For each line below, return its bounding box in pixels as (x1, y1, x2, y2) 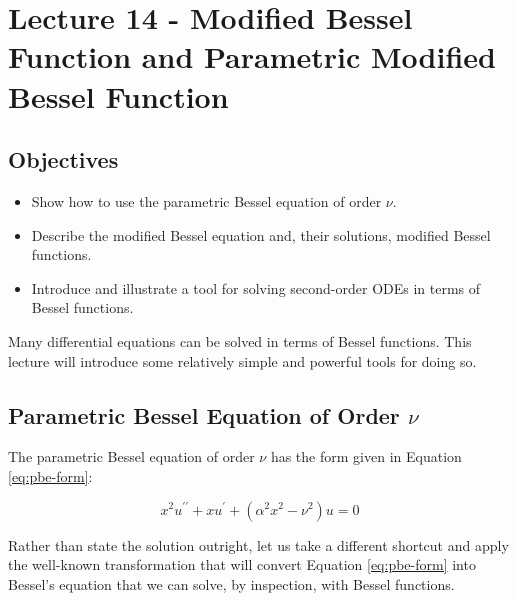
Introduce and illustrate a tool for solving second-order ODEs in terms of (31, 277, 481, 298)
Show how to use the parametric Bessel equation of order (31, 190, 382, 211)
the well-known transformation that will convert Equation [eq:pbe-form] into (8, 554, 476, 575)
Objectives (8, 144, 119, 175)
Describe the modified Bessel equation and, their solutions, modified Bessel (31, 224, 491, 245)
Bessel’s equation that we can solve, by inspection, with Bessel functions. (8, 573, 455, 594)
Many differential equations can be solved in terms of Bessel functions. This (8, 330, 472, 351)
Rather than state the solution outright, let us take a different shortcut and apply (8, 534, 509, 555)
